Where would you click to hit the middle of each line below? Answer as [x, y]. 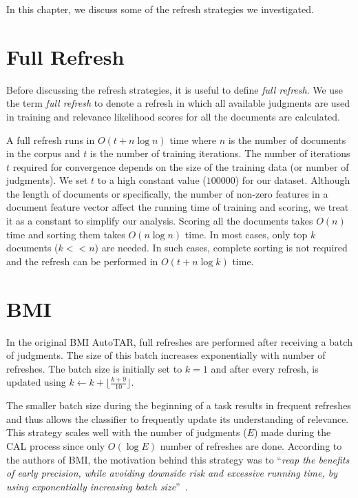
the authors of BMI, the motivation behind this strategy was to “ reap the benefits [178, 459]
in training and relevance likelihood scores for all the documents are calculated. [173, 116]
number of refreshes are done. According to [251, 445]
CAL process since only [56, 445]
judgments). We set [47, 180]
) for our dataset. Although [293, 180]
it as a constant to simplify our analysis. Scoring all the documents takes [160, 221]
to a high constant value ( [152, 180]
